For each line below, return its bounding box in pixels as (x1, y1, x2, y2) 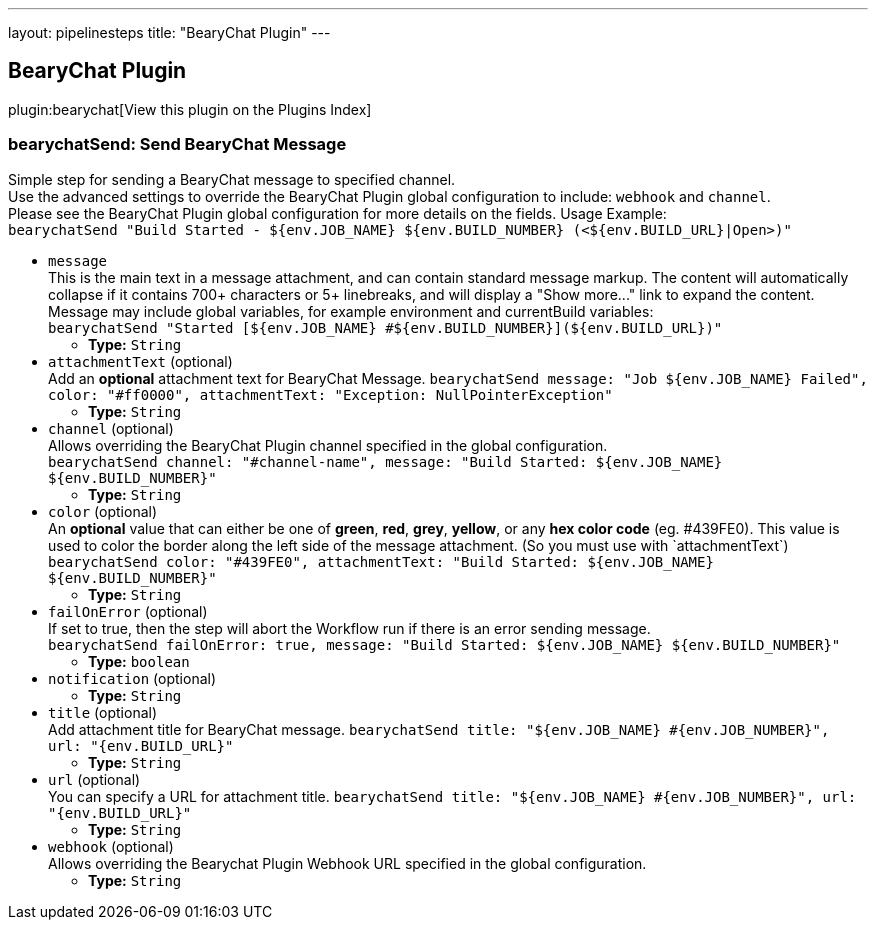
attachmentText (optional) (48, 352, 233, 370)
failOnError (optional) (48, 602, 208, 620)
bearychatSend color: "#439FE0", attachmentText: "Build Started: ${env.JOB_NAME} (48, 553, 714, 570)
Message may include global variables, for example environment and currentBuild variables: (48, 302, 654, 320)
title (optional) (48, 703, 158, 721)
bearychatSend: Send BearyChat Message (8, 134, 347, 155)
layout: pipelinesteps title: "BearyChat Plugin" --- (8, 24, 331, 41)
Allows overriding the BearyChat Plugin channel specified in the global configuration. (48, 436, 608, 454)
